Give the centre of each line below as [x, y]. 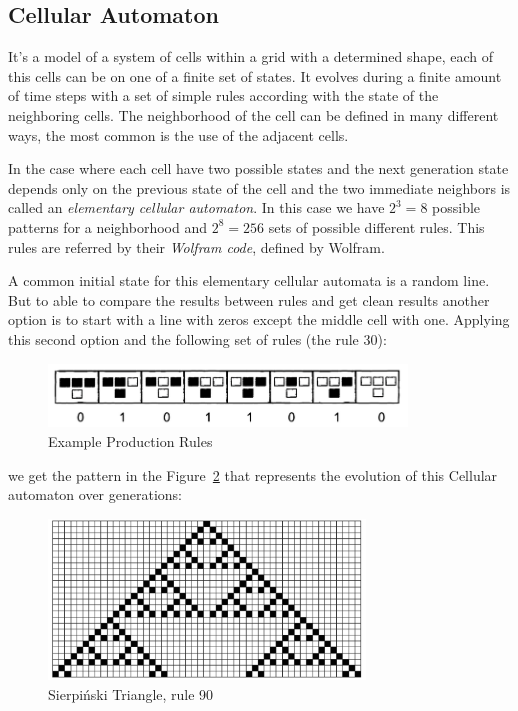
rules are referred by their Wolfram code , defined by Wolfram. [196, 246]
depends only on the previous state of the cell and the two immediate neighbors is [259, 187]
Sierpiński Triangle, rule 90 [131, 693]
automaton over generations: [95, 494]
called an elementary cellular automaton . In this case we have [196, 207]
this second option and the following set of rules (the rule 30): [197, 338]
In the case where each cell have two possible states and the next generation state [258, 168]
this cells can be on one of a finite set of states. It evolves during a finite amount [255, 75]
